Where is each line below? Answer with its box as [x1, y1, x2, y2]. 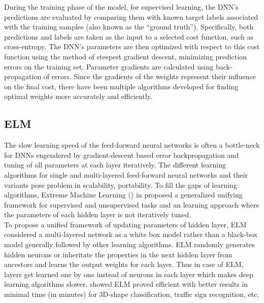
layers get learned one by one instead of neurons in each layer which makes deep [4, 268, 253, 279]
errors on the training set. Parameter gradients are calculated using [4, 61, 214, 72]
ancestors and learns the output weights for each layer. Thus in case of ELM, [4, 259, 244, 270]
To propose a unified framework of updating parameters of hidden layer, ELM [4, 219, 247, 229]
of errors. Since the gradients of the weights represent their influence [43, 71, 256, 82]
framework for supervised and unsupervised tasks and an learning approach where [4, 199, 259, 210]
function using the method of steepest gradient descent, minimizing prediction [4, 51, 247, 61]
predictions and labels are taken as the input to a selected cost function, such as [4, 31, 253, 42]
